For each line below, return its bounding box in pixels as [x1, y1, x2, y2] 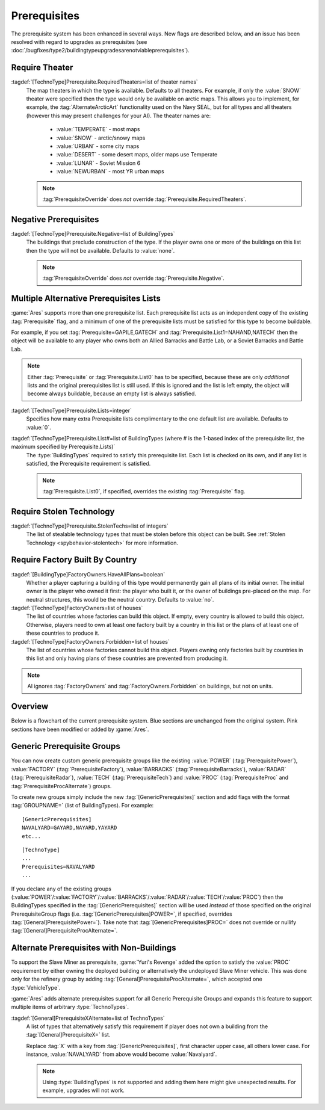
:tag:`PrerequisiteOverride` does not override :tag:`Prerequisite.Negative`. [42, 274, 225, 282]
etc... [22, 833, 42, 839]
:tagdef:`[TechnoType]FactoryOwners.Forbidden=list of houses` [11, 638, 170, 645]
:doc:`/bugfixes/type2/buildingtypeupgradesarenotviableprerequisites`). [11, 47, 190, 54]
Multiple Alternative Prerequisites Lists [11, 294, 161, 304]
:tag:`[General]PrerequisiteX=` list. [26, 1031, 111, 1038]
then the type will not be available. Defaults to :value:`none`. [26, 247, 175, 254]
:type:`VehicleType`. [11, 984, 61, 991]
